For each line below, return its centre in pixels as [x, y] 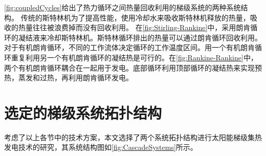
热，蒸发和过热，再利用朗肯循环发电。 [69, 77]
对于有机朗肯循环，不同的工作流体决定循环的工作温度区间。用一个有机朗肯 [129, 47]
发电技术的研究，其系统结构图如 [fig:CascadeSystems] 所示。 [101, 147]
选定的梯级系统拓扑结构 [83, 112]
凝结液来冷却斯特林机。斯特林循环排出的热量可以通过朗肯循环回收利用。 [140, 37]
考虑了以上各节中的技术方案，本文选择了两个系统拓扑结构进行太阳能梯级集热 [133, 137]
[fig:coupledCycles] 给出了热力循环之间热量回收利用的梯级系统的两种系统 [123, 7]
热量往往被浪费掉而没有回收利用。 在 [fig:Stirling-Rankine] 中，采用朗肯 [134, 27]
